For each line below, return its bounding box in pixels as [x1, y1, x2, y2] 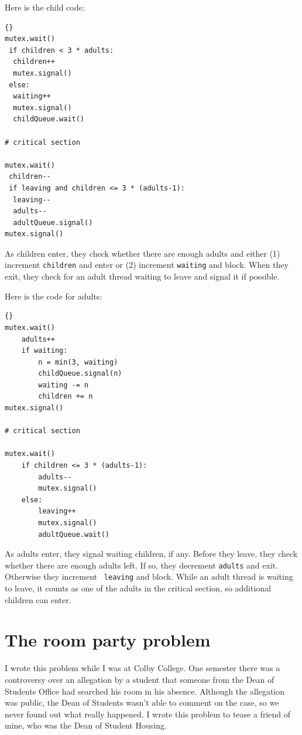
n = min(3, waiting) [38, 358, 118, 366]
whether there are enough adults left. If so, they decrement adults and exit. [5, 559, 279, 571]
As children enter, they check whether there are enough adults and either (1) [5, 247, 280, 259]
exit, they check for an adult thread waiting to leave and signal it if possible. [5, 270, 280, 283]
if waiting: [21, 346, 68, 355]
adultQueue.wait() [38, 530, 109, 539]
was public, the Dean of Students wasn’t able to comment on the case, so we [5, 696, 279, 709]
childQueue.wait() [13, 115, 85, 124]
